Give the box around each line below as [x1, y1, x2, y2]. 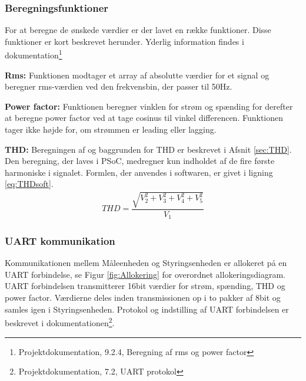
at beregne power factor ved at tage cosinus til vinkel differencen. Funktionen [5, 111, 284, 124]
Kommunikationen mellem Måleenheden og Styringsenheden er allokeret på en [5, 257, 287, 269]
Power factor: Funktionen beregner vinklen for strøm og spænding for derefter [5, 100, 293, 112]
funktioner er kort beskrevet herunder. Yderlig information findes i [5, 35, 244, 47]
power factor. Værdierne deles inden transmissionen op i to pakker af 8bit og [5, 291, 281, 304]
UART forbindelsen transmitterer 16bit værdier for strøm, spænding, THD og [5, 280, 285, 292]
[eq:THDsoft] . [5, 178, 54, 190]
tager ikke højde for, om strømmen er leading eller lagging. [5, 123, 217, 136]
